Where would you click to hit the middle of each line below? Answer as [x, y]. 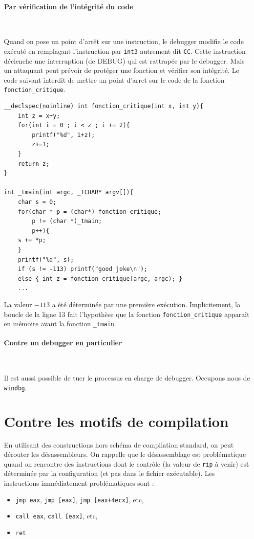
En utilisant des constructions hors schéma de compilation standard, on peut [119, 444]
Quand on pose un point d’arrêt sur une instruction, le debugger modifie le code [124, 41]
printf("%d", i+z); [63, 135]
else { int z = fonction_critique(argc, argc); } [100, 279]
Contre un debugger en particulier [63, 343]
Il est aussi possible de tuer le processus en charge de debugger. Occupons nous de [127, 378]
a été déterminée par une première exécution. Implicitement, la [146, 304]
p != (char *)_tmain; [67, 221]
